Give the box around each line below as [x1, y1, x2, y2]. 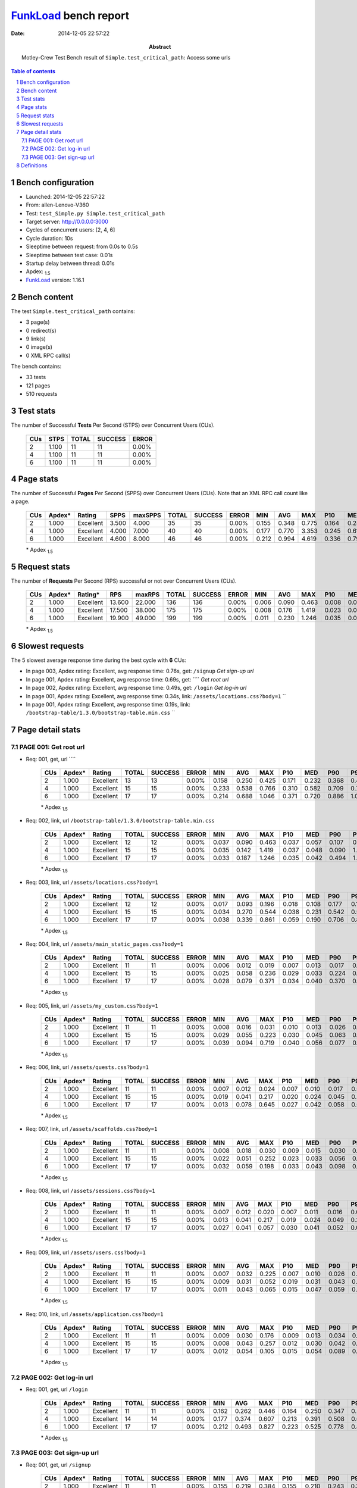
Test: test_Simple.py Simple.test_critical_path [26, 210, 165, 217]
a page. [11, 498, 30, 505]
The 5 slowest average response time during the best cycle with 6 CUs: [11, 657, 187, 664]
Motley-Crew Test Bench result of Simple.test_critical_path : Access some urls [21, 54, 231, 61]
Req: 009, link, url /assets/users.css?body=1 [26, 1249, 146, 1256]
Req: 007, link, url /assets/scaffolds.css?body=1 [26, 1126, 158, 1133]
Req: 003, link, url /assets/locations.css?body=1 [26, 879, 159, 886]
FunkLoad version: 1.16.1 [26, 276, 84, 283]
